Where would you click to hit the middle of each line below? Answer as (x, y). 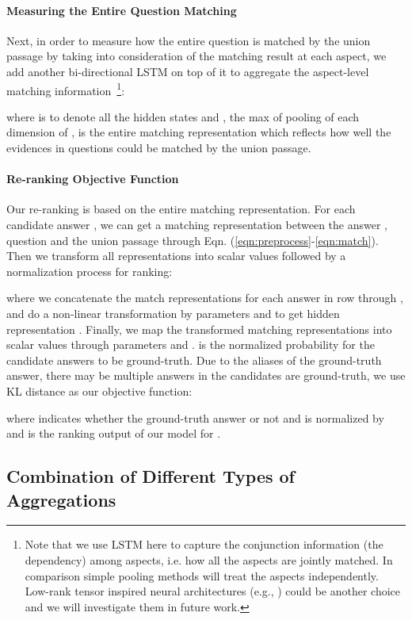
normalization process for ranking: (90, 271)
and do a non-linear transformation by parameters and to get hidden (173, 313)
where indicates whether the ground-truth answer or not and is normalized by (195, 417)
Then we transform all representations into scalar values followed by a (176, 256)
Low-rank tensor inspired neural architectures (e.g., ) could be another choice (212, 591)
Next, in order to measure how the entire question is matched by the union (189, 40)
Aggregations (61, 499)
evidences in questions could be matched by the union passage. (159, 148)
